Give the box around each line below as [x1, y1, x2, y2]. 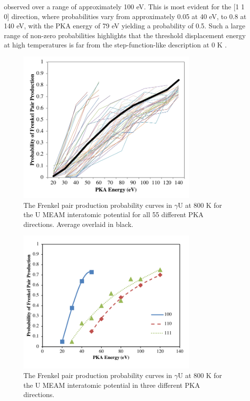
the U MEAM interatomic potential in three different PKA [23, 379, 200, 390]
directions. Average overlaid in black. [23, 219, 133, 229]
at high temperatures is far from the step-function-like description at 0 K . [4, 40, 227, 50]
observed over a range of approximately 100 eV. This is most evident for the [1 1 [4, 1, 245, 11]
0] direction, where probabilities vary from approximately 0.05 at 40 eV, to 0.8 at [4, 11, 247, 21]
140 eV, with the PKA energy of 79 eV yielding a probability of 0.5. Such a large [4, 21, 246, 31]
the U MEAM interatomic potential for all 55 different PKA [23, 209, 204, 220]
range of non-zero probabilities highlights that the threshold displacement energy [4, 30, 246, 40]
